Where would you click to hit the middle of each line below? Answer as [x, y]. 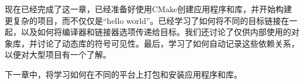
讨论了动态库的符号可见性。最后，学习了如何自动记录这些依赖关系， [168, 43]
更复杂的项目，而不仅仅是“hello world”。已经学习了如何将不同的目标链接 [143, 20]
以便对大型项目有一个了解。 [58, 55]
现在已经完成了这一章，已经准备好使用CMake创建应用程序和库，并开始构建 [148, 9]
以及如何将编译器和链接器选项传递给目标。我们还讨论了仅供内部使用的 [156, 32]
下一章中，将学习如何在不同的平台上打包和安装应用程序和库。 [123, 74]
